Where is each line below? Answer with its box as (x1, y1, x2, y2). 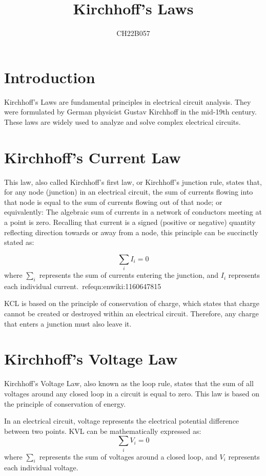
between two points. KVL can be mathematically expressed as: (4, 425, 201, 436)
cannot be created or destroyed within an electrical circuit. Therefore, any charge (4, 308, 259, 319)
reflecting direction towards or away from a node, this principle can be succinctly (4, 226, 258, 237)
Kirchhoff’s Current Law (4, 146, 181, 167)
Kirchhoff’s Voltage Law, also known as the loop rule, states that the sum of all (4, 378, 254, 389)
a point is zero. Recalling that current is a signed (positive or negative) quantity (4, 216, 256, 227)
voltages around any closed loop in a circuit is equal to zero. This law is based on (4, 388, 259, 398)
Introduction (4, 66, 95, 87)
